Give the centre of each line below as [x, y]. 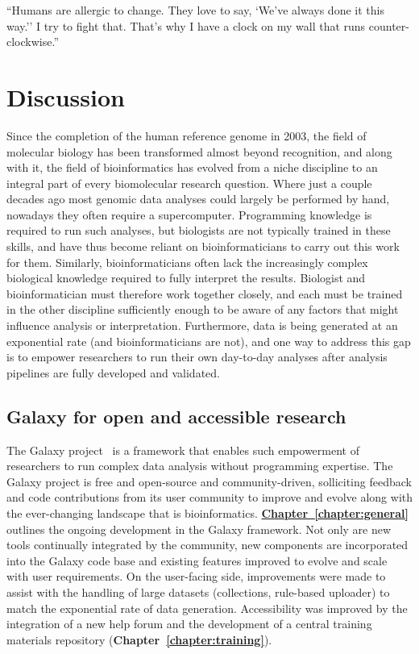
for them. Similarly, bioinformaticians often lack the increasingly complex [187, 262]
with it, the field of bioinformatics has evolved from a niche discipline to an [192, 167]
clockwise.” [33, 42]
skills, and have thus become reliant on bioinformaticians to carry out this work [203, 246]
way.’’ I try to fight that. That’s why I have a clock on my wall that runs [186, 25]
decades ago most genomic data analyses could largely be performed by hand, [198, 199]
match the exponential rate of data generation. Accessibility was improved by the [207, 608]
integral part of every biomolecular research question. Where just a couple [189, 183]
